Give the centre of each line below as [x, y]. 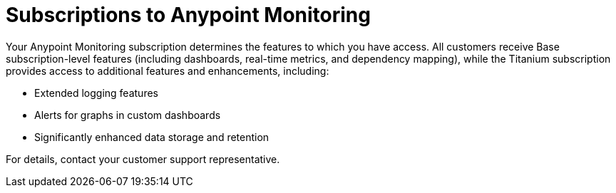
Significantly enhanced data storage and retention [152, 137]
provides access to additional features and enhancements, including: [168, 71]
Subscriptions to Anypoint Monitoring [188, 15]
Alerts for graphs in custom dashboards [128, 115]
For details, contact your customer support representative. [143, 159]
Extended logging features [96, 93]
